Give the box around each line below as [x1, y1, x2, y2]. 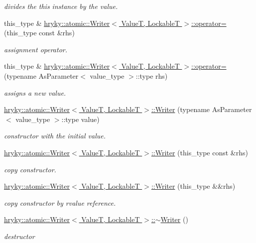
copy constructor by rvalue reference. [4, 197, 116, 208]
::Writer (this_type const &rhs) [151, 147, 248, 157]
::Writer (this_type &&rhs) [151, 181, 236, 191]
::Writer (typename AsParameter [151, 104, 252, 115]
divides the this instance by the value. [4, 1, 118, 11]
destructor [4, 231, 35, 241]
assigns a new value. [4, 87, 66, 98]
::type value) [61, 114, 100, 124]
